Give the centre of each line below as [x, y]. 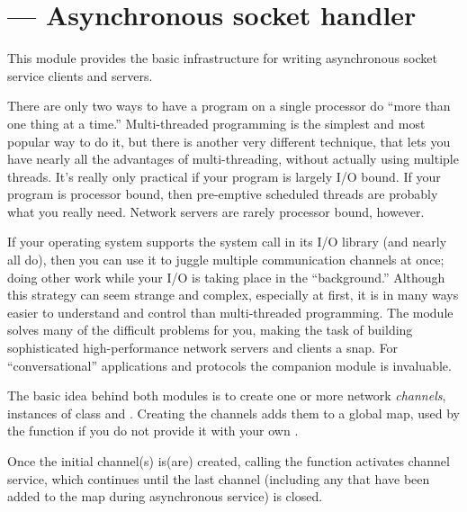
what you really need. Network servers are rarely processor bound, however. [216, 211]
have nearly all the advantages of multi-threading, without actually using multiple [233, 159]
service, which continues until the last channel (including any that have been [219, 478]
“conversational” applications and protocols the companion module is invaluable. [229, 365]
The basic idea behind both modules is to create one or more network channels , [227, 395]
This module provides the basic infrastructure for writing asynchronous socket [223, 58]
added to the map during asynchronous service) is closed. [165, 496]
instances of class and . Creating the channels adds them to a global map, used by [233, 413]
